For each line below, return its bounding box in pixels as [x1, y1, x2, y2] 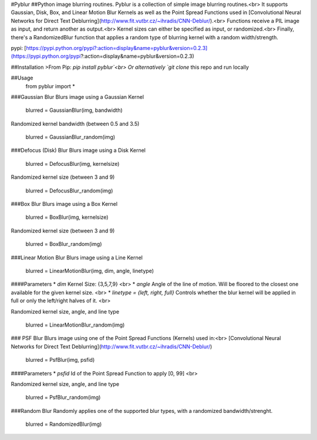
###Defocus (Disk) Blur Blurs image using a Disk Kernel [11, 147, 146, 154]
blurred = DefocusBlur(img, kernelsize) [25, 160, 120, 167]
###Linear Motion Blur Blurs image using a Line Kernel [11, 254, 143, 261]
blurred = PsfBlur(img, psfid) [25, 356, 95, 364]
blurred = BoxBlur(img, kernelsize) [25, 214, 109, 221]
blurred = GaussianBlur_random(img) [25, 134, 116, 141]
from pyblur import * [25, 82, 76, 89]
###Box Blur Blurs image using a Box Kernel [11, 201, 117, 208]
